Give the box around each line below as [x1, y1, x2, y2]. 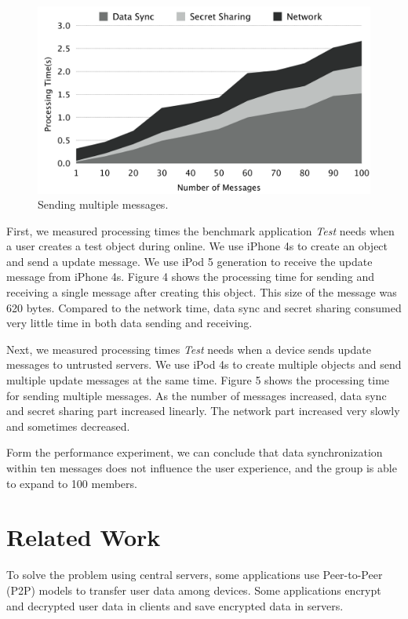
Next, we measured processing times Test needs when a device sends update [6, 340, 371, 357]
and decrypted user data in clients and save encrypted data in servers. [6, 597, 344, 614]
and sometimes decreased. [6, 417, 130, 434]
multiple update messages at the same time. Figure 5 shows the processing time [6, 372, 390, 388]
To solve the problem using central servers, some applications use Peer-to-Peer [6, 566, 383, 583]
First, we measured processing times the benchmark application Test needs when [6, 222, 395, 238]
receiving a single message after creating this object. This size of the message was [6, 284, 397, 300]
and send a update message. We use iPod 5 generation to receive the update [6, 253, 373, 269]
